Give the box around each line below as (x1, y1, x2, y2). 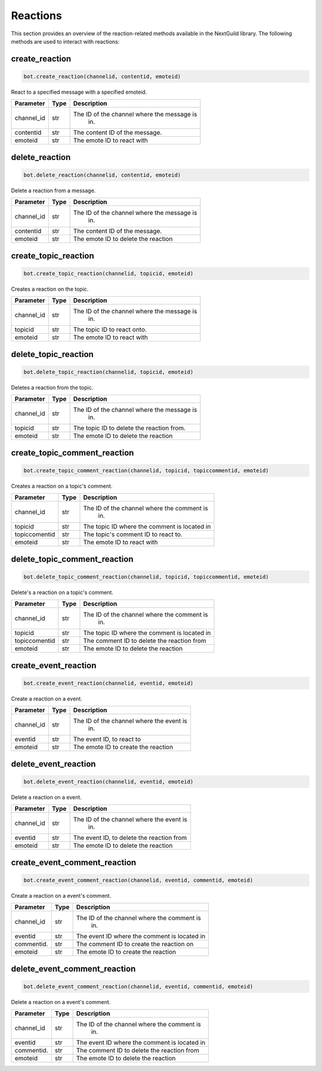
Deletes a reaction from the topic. (11, 384, 94, 391)
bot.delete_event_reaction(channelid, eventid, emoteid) (23, 778, 194, 785)
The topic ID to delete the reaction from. (73, 424, 186, 432)
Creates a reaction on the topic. (11, 285, 89, 293)
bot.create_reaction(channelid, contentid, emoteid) (23, 73, 181, 80)
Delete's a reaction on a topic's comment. (11, 589, 113, 596)
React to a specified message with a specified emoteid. (11, 88, 147, 96)
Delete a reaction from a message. (11, 187, 96, 194)
